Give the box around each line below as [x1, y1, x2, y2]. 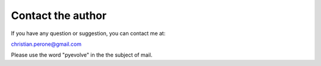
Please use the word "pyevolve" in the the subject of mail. [11, 51, 153, 59]
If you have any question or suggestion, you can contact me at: [11, 30, 166, 37]
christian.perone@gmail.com [11, 40, 81, 48]
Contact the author [11, 9, 107, 22]
